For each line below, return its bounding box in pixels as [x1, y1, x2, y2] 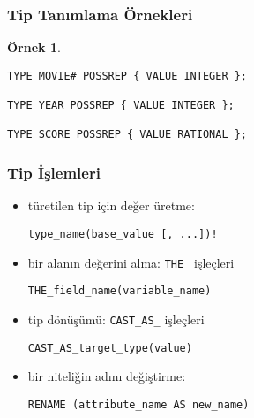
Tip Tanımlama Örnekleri [7, 3, 193, 25]
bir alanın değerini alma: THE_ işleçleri [27, 253, 235, 271]
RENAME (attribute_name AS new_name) [27, 398, 250, 411]
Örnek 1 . [7, 38, 61, 57]
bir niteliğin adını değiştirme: [27, 367, 186, 385]
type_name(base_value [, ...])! [27, 227, 218, 240]
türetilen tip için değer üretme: [27, 196, 195, 215]
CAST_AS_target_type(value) [27, 341, 192, 354]
